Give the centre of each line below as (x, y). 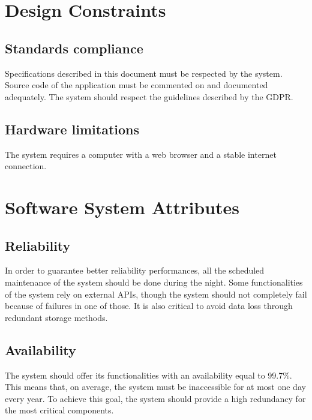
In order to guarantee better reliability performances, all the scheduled (135, 270)
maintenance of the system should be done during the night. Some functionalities (154, 282)
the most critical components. (59, 410)
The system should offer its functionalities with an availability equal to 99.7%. (148, 375)
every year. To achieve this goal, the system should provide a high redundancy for (155, 398)
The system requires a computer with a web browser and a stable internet (141, 154)
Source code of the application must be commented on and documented (136, 85)
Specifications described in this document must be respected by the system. (144, 73)
